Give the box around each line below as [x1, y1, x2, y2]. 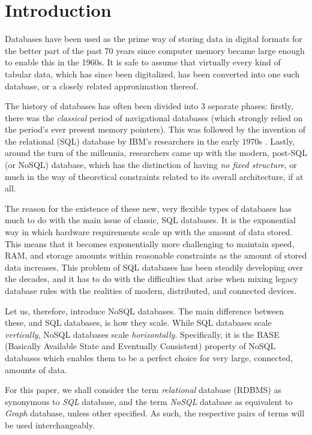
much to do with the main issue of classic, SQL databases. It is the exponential [5, 214, 296, 226]
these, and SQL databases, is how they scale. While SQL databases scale [5, 316, 272, 329]
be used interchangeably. [5, 418, 95, 431]
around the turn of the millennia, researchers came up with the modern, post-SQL [5, 146, 307, 159]
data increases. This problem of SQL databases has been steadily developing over [5, 260, 304, 273]
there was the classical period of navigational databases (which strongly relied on [5, 111, 303, 124]
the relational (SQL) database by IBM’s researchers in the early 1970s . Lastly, [5, 134, 295, 147]
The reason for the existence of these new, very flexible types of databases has [5, 202, 292, 214]
